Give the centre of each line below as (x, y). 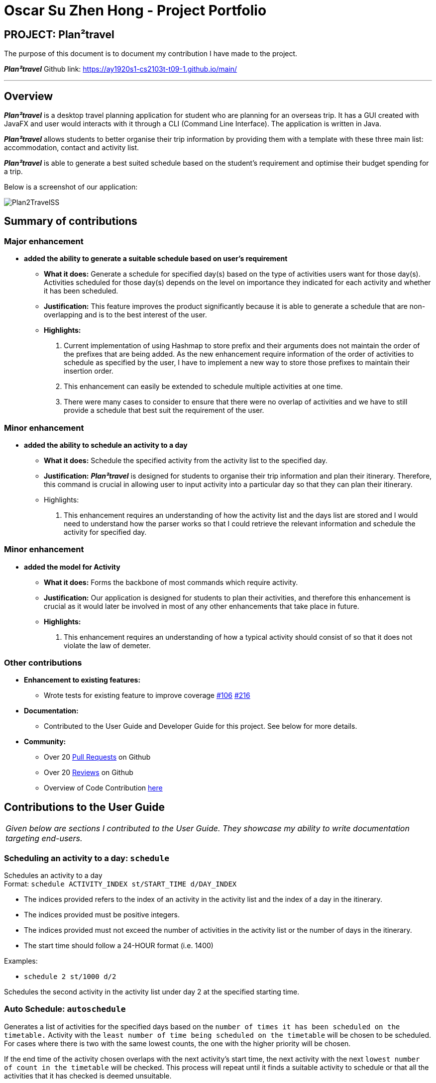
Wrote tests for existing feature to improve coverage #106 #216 (147, 695)
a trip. (13, 172)
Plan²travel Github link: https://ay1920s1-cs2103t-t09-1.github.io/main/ (121, 69)
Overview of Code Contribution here (103, 788)
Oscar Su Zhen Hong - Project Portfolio (135, 10)
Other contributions (43, 663)
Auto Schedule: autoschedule (65, 1009)
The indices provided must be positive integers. (102, 915)
